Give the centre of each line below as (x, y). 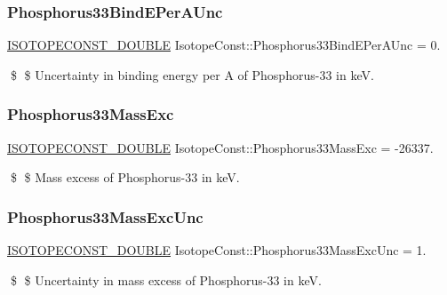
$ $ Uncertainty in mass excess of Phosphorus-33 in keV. (166, 279)
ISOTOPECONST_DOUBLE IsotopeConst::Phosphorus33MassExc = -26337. (220, 147)
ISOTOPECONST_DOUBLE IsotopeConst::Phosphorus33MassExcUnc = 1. (217, 250)
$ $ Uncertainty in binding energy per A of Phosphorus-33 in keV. (192, 74)
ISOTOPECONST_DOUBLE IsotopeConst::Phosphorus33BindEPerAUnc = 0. (224, 45)
